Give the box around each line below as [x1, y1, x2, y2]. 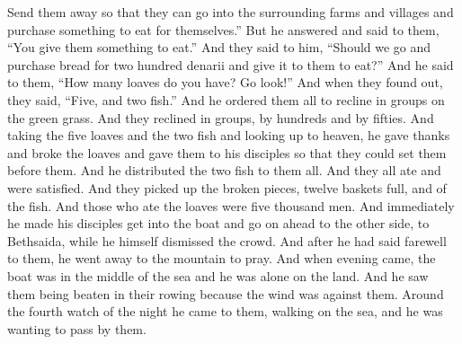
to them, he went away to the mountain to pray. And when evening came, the [7, 249, 436, 268]
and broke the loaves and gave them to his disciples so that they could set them [7, 143, 447, 162]
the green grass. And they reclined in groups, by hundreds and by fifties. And [7, 108, 434, 127]
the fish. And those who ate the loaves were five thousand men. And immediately [7, 196, 455, 215]
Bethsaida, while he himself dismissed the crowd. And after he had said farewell [7, 231, 447, 250]
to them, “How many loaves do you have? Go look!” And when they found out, [7, 73, 443, 92]
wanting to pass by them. [7, 319, 147, 338]
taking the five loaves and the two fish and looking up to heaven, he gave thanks [7, 126, 450, 145]
